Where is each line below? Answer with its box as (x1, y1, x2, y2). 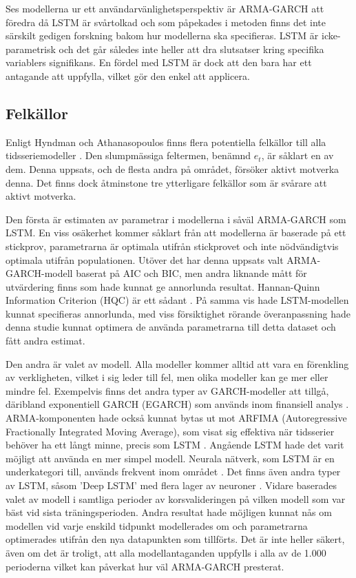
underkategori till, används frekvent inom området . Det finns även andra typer (6, 464, 341, 479)
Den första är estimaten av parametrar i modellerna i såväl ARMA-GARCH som (6, 211, 346, 226)
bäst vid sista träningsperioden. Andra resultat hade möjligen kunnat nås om (6, 505, 332, 519)
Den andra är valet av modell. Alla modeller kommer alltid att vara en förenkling (6, 356, 349, 371)
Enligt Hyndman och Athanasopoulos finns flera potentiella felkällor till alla (6, 134, 326, 149)
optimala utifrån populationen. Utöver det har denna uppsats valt (6, 252, 284, 267)
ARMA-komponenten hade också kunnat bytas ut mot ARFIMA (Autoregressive (6, 411, 347, 425)
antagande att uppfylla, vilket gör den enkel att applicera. (6, 68, 250, 83)
